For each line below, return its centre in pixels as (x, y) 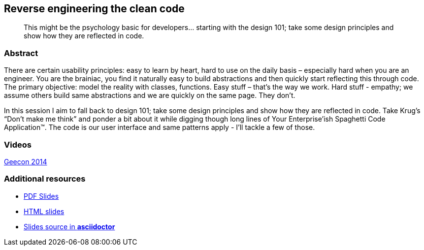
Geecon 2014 (26, 161)
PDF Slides (41, 196)
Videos (18, 144)
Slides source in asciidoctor (69, 226)
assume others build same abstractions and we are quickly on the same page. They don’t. (150, 95)
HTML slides (44, 211)
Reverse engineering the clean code (94, 9)
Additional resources (45, 179)
